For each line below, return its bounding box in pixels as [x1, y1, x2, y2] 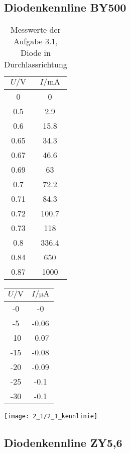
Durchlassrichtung [4, 58, 67, 70]
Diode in [21, 47, 51, 59]
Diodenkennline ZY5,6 [4, 435, 122, 450]
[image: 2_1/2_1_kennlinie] [4, 413, 98, 420]
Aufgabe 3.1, [13, 35, 58, 47]
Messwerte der [11, 24, 61, 36]
